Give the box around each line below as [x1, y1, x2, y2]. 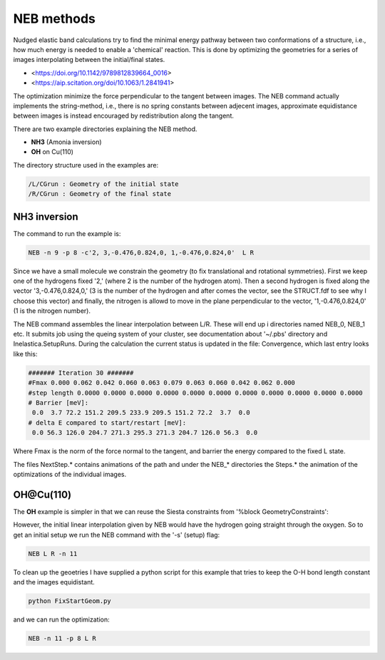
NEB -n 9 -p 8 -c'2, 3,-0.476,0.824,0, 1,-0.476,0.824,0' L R [28, 248, 255, 257]
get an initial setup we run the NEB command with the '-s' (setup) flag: [13, 530, 220, 539]
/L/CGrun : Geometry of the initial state [28, 180, 179, 188]
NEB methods [13, 11, 96, 26]
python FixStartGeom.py [28, 597, 112, 605]
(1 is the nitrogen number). [13, 306, 91, 315]
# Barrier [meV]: [28, 398, 89, 406]
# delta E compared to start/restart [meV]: [28, 418, 187, 427]
